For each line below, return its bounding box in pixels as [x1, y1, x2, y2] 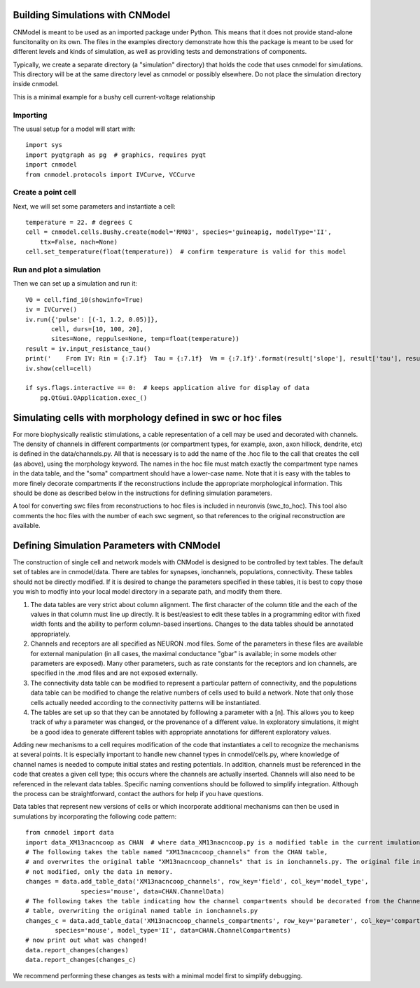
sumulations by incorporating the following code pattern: [13, 812, 177, 821]
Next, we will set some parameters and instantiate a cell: [13, 202, 176, 210]
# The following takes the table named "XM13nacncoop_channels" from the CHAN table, [25, 848, 328, 856]
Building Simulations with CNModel [13, 9, 171, 21]
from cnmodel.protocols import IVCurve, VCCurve [25, 170, 195, 179]
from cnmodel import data [25, 828, 115, 837]
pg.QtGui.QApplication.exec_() [39, 394, 148, 402]
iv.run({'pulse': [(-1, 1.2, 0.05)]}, [25, 315, 159, 323]
